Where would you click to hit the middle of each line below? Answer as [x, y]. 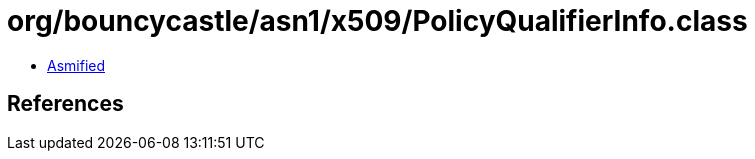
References [65, 104]
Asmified [76, 65]
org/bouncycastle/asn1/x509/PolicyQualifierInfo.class [377, 21]
